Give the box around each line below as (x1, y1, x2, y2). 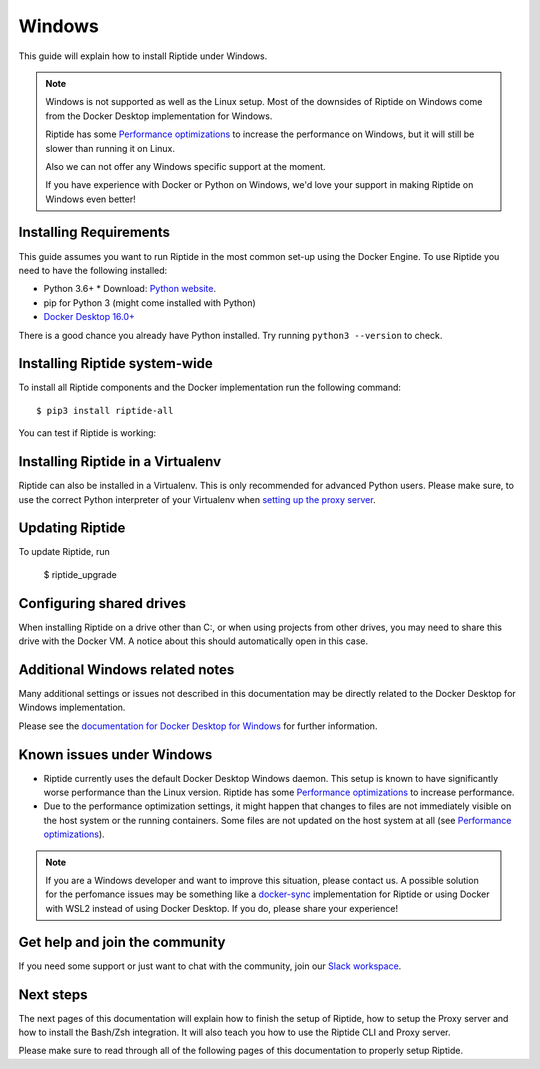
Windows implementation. (18, 701, 126, 714)
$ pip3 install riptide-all (36, 405, 174, 416)
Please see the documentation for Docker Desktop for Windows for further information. (18, 720, 378, 732)
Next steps (18, 986, 88, 1003)
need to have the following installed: (18, 264, 168, 276)
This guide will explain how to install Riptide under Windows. (18, 50, 268, 62)
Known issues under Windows (18, 746, 213, 763)
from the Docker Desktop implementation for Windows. (45, 110, 273, 122)
